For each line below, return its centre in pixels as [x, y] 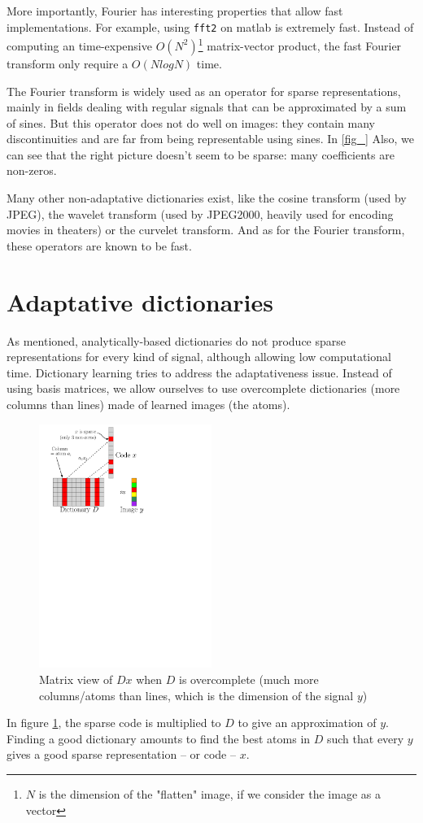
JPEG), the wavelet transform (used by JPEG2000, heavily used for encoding [200, 213]
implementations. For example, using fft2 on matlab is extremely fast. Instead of [210, 26]
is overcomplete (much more [249, 679]
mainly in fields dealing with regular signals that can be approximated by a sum [207, 107]
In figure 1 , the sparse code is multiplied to [114, 723]
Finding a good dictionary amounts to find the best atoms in [159, 738]
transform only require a [68, 63]
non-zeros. [32, 170]
